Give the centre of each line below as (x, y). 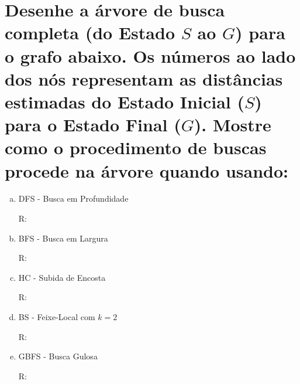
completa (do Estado (90, 33)
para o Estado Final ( (93, 125)
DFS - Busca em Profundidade (73, 198)
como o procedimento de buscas (136, 147)
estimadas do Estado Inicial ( (125, 101)
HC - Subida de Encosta (62, 277)
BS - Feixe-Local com (57, 317)
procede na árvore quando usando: (146, 170)
